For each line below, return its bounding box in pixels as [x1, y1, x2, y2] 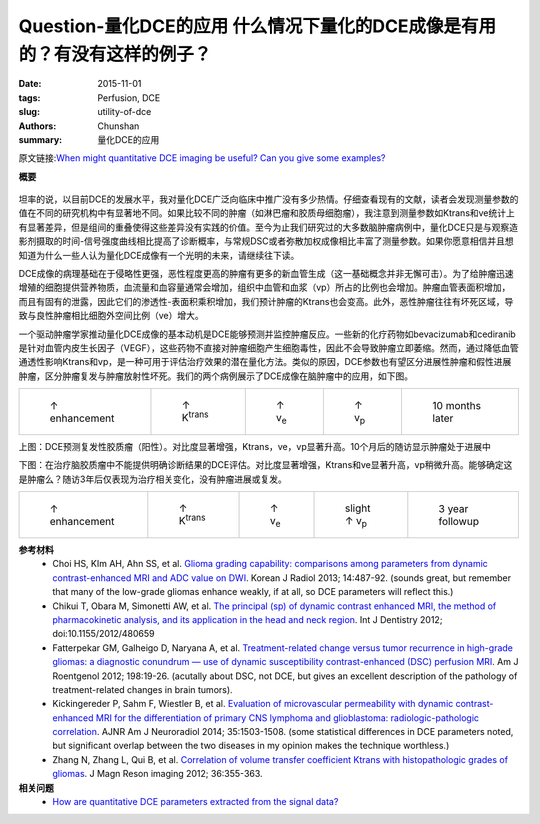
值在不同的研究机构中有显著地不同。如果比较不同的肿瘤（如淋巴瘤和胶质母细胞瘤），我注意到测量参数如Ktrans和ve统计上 [18, 207, 515, 219]
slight [344, 501, 371, 515]
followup [438, 514, 480, 528]
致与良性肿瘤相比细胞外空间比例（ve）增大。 [18, 310, 204, 322]
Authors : [18, 120, 57, 132]
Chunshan [97, 120, 140, 132]
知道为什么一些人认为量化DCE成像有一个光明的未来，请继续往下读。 [18, 249, 300, 261]
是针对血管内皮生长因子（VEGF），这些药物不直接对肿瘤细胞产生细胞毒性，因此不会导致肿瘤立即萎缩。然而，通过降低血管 [18, 341, 519, 354]
